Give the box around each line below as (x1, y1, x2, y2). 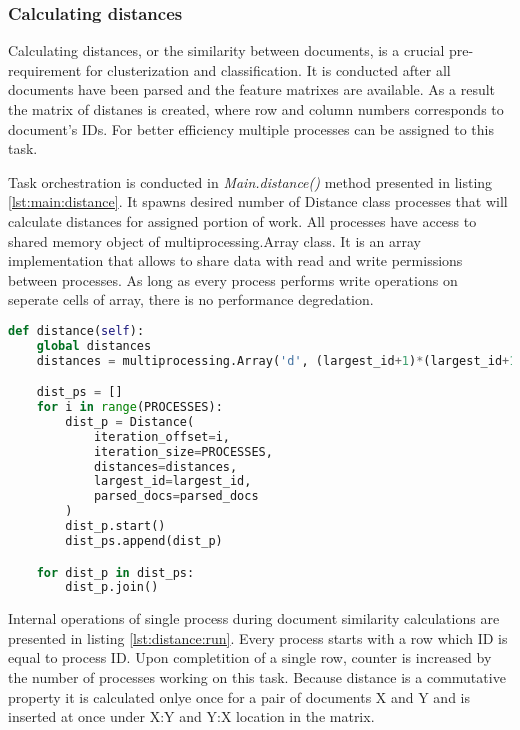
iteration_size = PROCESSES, (93, 444, 273, 459)
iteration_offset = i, (93, 429, 230, 444)
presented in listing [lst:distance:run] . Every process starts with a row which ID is (8, 627, 508, 648)
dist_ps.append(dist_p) (65, 533, 223, 548)
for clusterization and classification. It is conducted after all (85, 59, 451, 80)
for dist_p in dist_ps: (36, 565, 195, 580)
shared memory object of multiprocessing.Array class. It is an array (8, 230, 421, 251)
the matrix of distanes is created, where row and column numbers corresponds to (8, 99, 504, 119)
